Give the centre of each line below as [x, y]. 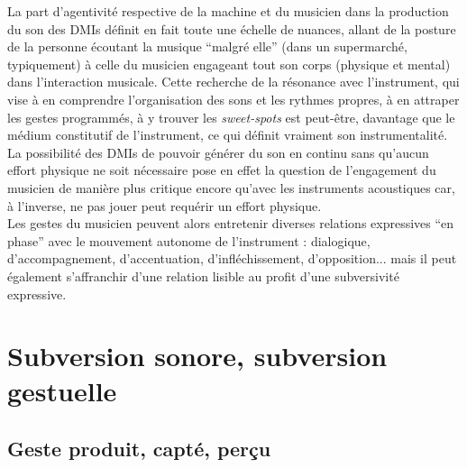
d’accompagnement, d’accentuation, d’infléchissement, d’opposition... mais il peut [232, 258]
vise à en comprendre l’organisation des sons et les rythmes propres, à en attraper [233, 99]
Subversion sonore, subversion [197, 356]
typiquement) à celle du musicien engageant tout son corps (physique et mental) [229, 64]
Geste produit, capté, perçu [139, 449]
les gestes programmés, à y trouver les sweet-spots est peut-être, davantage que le [231, 117]
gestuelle [62, 391]
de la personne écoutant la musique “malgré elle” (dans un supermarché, [207, 46]
